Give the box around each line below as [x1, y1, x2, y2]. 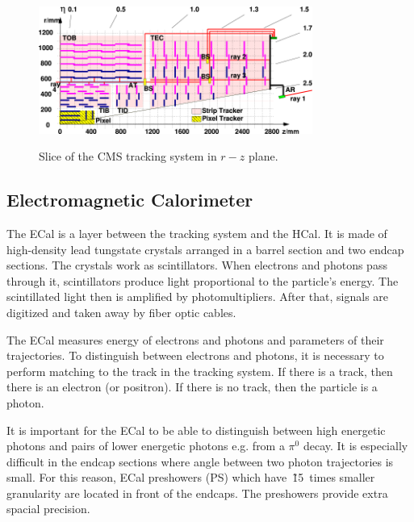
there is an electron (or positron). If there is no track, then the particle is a [6, 378, 378, 395]
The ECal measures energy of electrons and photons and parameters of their [6, 331, 384, 348]
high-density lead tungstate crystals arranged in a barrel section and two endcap [6, 240, 404, 257]
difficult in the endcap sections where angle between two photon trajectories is [6, 453, 394, 470]
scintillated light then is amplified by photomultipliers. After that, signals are [6, 288, 389, 305]
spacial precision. [6, 500, 90, 517]
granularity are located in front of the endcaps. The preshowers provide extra [6, 484, 388, 501]
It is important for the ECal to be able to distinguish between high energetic [6, 421, 386, 438]
